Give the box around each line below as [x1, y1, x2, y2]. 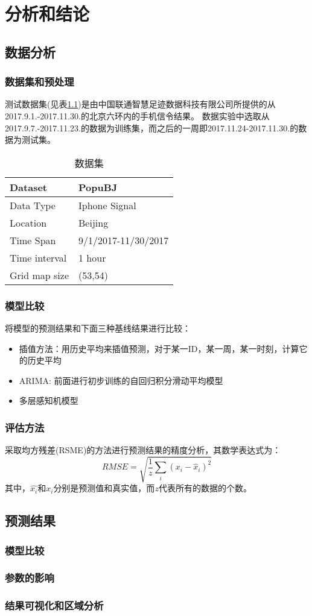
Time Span [10, 233, 56, 247]
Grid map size [10, 268, 69, 282]
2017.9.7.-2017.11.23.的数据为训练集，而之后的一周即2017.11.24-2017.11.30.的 [5, 121, 299, 134]
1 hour [78, 250, 106, 265]
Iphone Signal [78, 198, 136, 212]
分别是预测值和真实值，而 [53, 482, 155, 494]
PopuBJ [78, 180, 118, 194]
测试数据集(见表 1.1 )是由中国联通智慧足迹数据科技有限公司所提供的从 [5, 98, 276, 110]
